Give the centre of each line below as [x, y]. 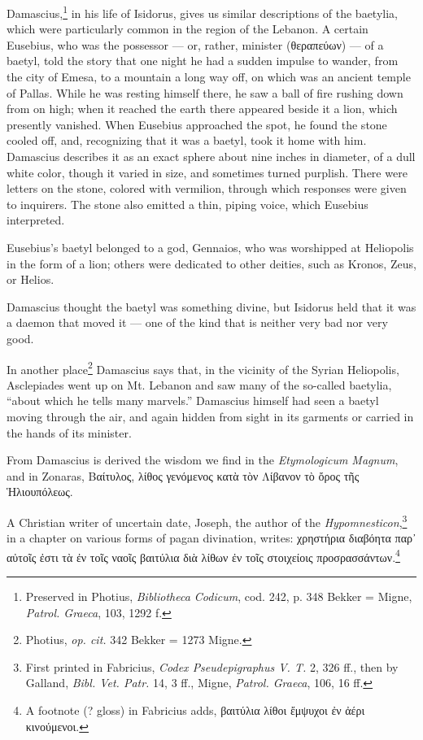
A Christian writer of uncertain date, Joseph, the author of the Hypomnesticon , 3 [207, 520]
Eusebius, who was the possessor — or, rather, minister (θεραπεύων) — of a [195, 44]
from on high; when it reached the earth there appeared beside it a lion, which [202, 109]
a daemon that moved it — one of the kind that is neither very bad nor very [197, 322]
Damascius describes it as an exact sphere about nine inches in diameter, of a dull [211, 156]
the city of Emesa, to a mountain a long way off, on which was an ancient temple [209, 77]
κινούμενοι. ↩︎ [57, 726]
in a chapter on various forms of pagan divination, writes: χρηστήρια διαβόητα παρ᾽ [211, 538]
